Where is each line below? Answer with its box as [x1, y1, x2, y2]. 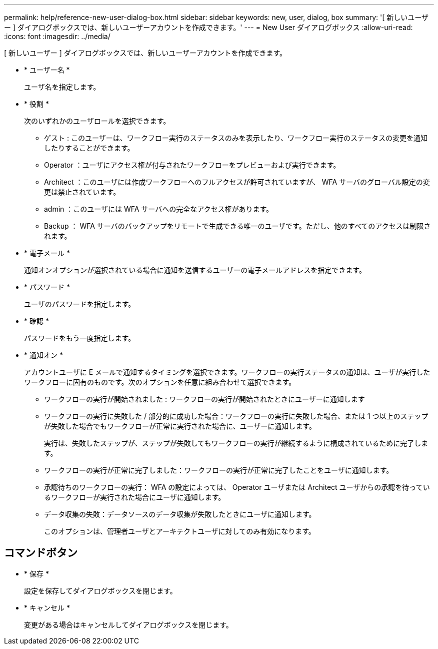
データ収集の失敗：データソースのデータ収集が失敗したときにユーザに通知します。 [44, 510, 316, 518]
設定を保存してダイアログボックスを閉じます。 [24, 586, 177, 595]
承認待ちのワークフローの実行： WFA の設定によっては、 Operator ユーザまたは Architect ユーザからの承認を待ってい [44, 483, 430, 491]
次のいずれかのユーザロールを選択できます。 [24, 117, 170, 125]
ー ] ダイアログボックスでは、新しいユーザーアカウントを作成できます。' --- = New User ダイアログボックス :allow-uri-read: [4, 23, 413, 32]
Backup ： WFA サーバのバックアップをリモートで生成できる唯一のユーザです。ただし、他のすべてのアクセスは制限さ [44, 222, 431, 230]
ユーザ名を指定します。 [24, 83, 100, 91]
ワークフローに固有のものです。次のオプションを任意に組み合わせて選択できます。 [24, 378, 296, 386]
